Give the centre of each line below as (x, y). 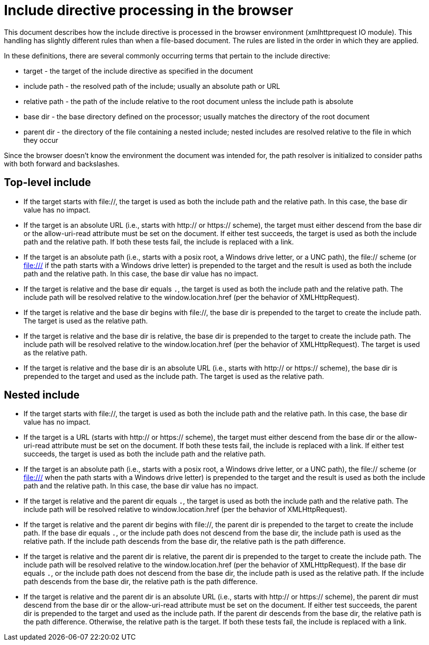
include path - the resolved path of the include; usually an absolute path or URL (152, 86)
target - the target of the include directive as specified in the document (138, 71)
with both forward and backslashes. (62, 163)
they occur (41, 140)
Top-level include (48, 183)
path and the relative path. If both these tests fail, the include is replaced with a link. (159, 242)
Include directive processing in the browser (149, 10)
